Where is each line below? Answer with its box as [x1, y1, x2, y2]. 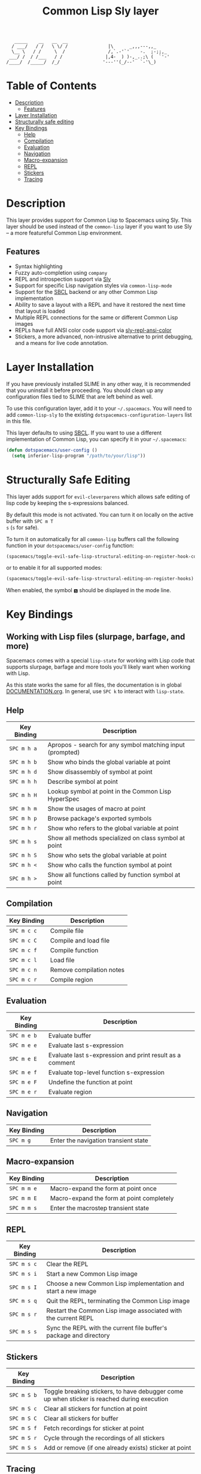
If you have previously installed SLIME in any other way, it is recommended [6, 380, 191, 387]
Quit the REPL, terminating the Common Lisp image [46, 1297, 190, 1305]
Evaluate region [48, 1087, 93, 1096]
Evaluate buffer [48, 1031, 92, 1039]
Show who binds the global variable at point [47, 758, 170, 766]
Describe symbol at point [47, 777, 118, 786]
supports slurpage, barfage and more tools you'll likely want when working [6, 663, 191, 671]
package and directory [46, 1332, 110, 1340]
